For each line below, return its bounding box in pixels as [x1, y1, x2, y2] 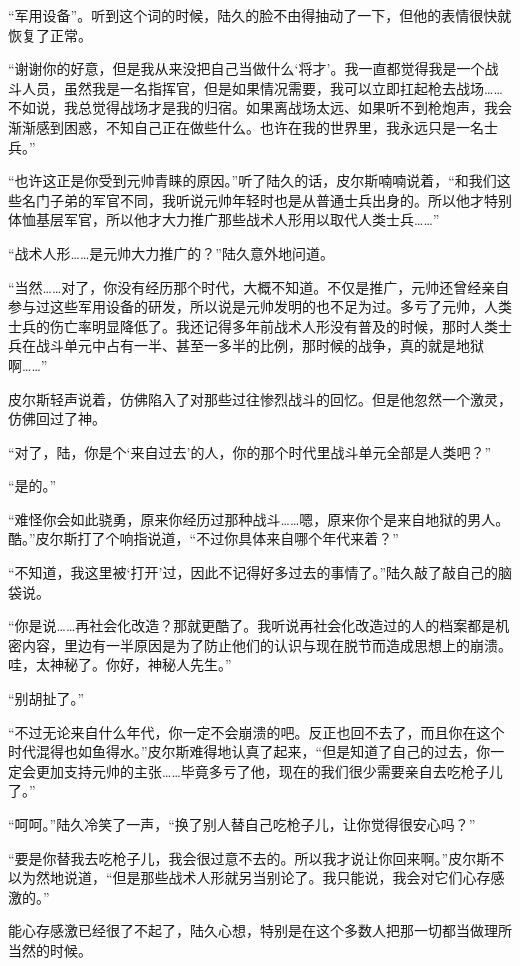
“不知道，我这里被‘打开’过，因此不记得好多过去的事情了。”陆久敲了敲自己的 [8, 562, 498, 583]
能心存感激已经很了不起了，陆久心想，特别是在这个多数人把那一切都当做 [8, 920, 484, 941]
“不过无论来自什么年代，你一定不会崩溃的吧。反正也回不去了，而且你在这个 [8, 721, 505, 742]
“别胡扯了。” [8, 688, 85, 709]
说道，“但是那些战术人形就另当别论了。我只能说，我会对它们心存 [63, 867, 491, 888]
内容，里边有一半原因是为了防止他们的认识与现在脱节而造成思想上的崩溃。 [21, 634, 512, 655]
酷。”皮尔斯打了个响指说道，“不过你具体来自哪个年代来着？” [8, 528, 399, 549]
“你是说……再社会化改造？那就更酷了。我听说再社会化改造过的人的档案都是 [8, 615, 496, 636]
